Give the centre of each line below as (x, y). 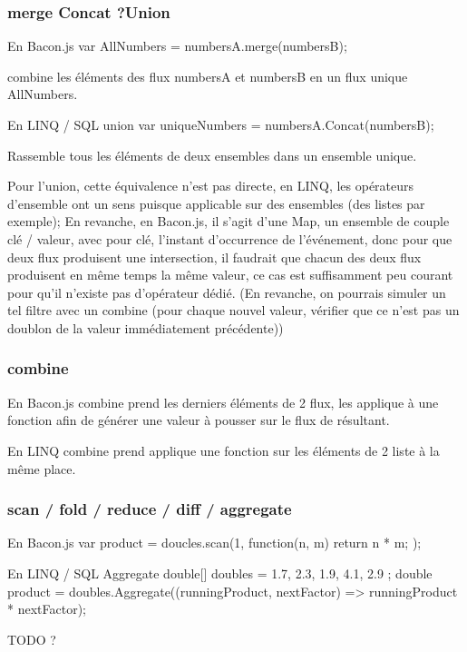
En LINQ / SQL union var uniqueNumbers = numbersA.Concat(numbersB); (221, 124)
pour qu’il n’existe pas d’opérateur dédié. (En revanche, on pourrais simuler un (227, 292)
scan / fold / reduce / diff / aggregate (150, 509)
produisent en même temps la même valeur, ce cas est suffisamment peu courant (230, 275)
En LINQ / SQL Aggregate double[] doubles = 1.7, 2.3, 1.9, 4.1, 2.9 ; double (220, 573)
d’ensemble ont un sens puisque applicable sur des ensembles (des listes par (216, 203)
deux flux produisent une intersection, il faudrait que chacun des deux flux (214, 257)
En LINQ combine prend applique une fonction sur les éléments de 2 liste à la (224, 450)
